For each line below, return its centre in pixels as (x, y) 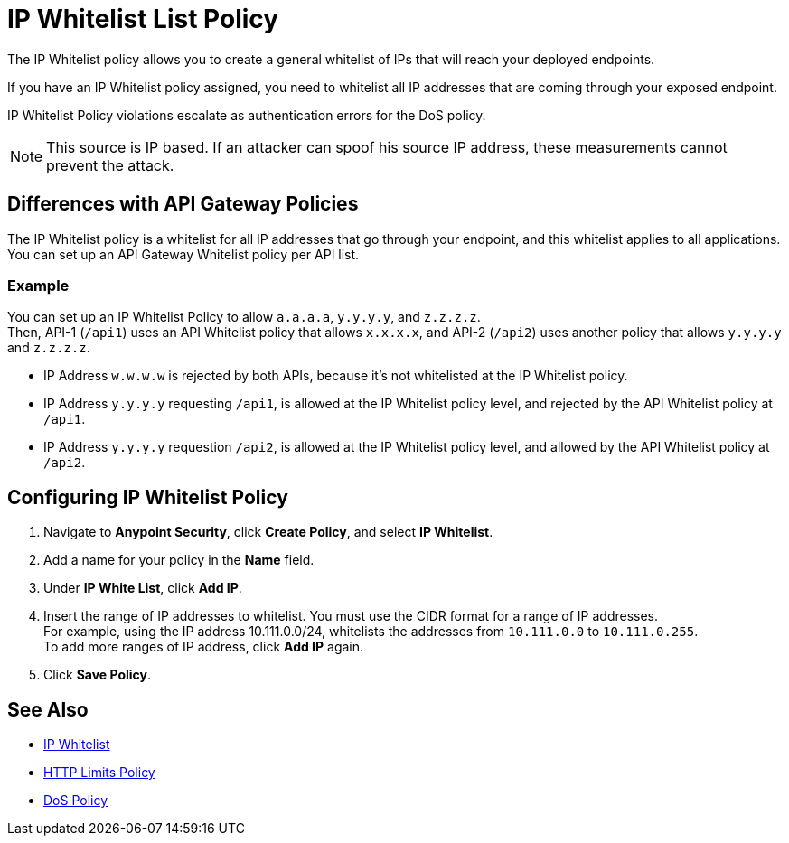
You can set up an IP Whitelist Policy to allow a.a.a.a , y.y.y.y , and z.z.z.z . (244, 317)
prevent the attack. (110, 165)
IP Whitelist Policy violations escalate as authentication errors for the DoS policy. (247, 115)
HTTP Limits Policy (99, 773)
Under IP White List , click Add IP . (143, 588)
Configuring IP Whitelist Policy (148, 497)
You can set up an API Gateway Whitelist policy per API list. (183, 254)
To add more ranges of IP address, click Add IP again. (204, 647)
